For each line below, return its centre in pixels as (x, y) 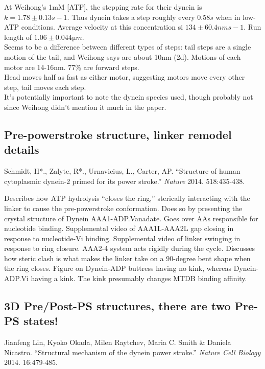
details (22, 149)
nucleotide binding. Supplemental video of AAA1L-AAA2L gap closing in (119, 228)
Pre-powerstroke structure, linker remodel (118, 134)
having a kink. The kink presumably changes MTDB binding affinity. (139, 278)
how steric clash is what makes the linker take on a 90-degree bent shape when (127, 258)
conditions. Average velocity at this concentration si (102, 27)
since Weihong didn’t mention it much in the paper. (85, 107)
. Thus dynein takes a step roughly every (131, 17)
